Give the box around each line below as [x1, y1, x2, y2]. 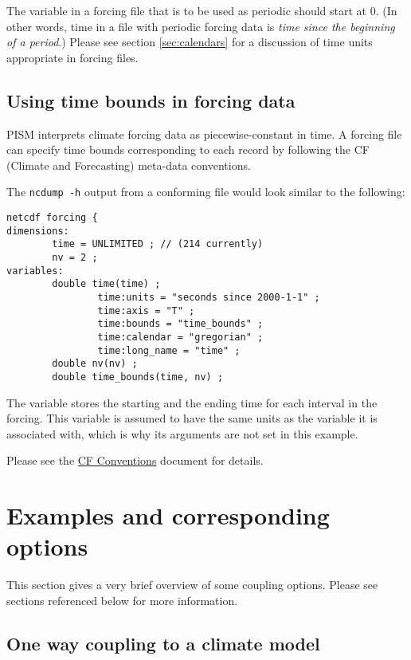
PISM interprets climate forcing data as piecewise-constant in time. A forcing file [6, 125, 402, 142]
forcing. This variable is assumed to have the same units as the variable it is [6, 410, 378, 426]
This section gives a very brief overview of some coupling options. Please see [6, 576, 378, 593]
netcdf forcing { [6, 212, 98, 224]
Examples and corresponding [6, 499, 330, 532]
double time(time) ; [52, 278, 161, 290]
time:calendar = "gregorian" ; [97, 331, 264, 343]
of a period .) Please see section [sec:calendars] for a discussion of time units [6, 33, 373, 50]
